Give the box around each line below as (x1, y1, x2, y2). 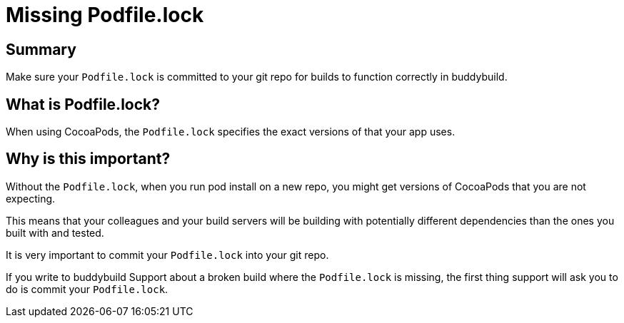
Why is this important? (6, 150, 171, 168)
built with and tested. (6, 226, 104, 239)
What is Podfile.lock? (6, 95, 160, 113)
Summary (6, 40, 76, 58)
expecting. (6, 192, 56, 205)
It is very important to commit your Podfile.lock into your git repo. (6, 248, 329, 261)
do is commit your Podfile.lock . (6, 282, 168, 295)
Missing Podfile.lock (6, 3, 204, 27)
